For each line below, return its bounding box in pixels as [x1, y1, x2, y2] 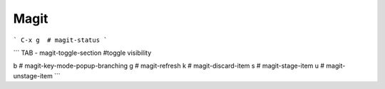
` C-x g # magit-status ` [13, 36, 108, 44]
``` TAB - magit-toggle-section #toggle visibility [13, 48, 152, 57]
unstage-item [13, 71, 53, 80]
